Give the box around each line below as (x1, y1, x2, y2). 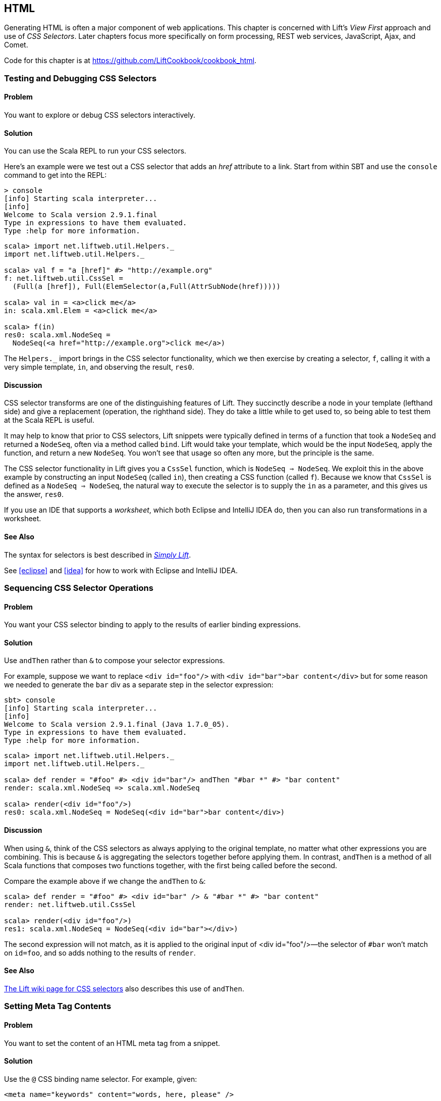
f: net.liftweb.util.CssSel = (4, 274, 124, 283)
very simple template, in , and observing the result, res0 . (4, 363, 194, 372)
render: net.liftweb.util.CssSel (4, 900, 136, 909)
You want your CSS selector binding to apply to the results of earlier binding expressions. (4, 620, 301, 629)
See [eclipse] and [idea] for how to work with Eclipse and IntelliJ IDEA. (4, 566, 238, 575)
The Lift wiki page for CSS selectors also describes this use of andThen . (4, 984, 244, 993)
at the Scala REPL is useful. (4, 416, 95, 425)
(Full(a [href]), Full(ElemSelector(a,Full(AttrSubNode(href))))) (12, 282, 281, 291)
